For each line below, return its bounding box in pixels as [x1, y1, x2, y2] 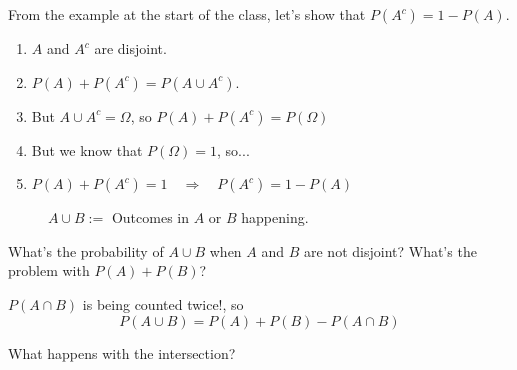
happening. [241, 207, 309, 228]
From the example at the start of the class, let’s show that [8, 4, 366, 24]
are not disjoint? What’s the [304, 240, 477, 261]
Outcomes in [111, 207, 189, 228]
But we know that [31, 139, 143, 160]
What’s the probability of [8, 240, 164, 261]
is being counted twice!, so [82, 293, 244, 314]
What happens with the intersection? [8, 342, 236, 363]
